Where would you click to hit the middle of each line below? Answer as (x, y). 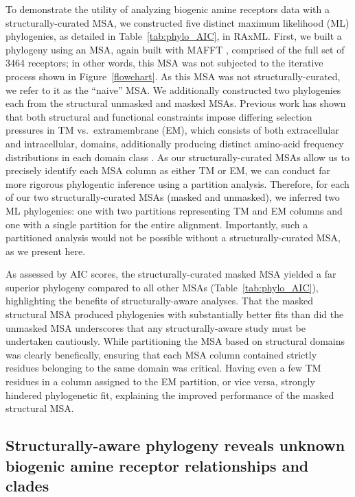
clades (27, 485)
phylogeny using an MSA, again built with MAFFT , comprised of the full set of (175, 49)
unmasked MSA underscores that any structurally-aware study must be (156, 327)
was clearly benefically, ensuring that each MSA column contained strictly (161, 354)
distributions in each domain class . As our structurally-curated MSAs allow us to (177, 157)
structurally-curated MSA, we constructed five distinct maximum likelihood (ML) (177, 22)
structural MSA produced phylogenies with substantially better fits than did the (175, 314)
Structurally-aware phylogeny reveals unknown (175, 445)
